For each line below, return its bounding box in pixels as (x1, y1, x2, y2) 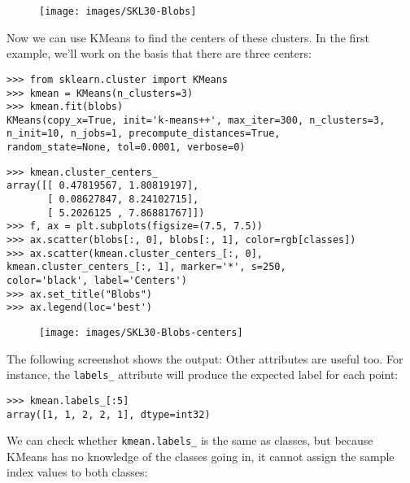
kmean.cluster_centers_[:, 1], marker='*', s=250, (7, 261, 286, 273)
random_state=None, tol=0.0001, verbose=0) (7, 141, 246, 154)
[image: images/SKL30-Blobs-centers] (39, 327, 243, 338)
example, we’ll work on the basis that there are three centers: (7, 45, 312, 62)
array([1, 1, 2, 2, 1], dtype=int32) (7, 408, 211, 420)
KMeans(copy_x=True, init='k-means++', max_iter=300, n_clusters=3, (7, 114, 386, 126)
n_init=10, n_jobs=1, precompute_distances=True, (7, 128, 281, 140)
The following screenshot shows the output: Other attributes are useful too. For (7, 350, 403, 367)
